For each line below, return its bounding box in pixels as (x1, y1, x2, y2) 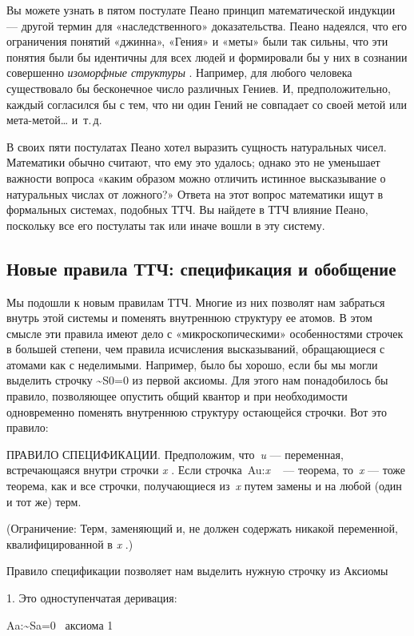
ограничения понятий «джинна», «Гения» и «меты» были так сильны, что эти (6, 33, 388, 50)
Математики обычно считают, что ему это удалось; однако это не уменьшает (6, 154, 380, 171)
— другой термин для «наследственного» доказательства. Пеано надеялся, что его (6, 17, 408, 34)
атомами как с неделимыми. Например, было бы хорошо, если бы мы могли (6, 356, 378, 372)
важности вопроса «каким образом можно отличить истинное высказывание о (6, 169, 386, 186)
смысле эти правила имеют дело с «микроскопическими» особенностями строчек (6, 324, 404, 341)
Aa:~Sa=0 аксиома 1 (6, 616, 113, 633)
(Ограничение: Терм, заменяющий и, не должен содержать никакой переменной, (6, 520, 398, 537)
